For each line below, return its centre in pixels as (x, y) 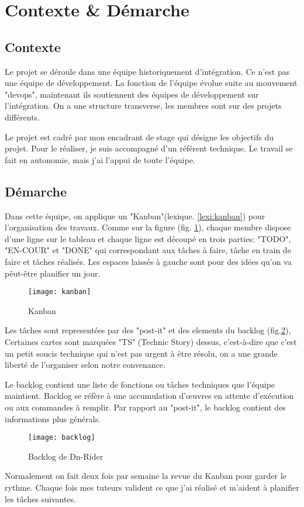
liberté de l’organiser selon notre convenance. (85, 365)
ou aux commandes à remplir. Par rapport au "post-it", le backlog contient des (145, 407)
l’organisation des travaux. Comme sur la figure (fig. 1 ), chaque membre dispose (148, 227)
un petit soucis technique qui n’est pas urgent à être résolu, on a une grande (141, 353)
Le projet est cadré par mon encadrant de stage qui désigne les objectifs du (139, 137)
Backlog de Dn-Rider (66, 456)
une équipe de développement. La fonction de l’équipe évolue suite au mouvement (151, 83)
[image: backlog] (62, 438)
